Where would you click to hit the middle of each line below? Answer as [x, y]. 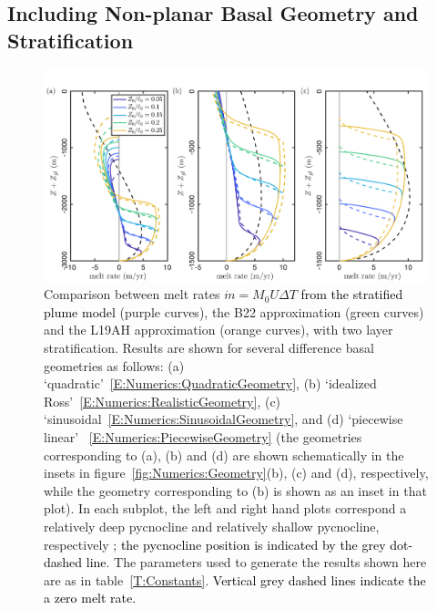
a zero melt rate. [90, 598]
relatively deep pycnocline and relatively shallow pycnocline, [212, 526]
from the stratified [352, 294]
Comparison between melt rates [132, 294]
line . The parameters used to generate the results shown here [256, 562]
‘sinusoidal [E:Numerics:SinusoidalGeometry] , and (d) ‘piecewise [224, 419]
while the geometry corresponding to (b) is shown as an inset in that [235, 490]
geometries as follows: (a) [114, 365]
